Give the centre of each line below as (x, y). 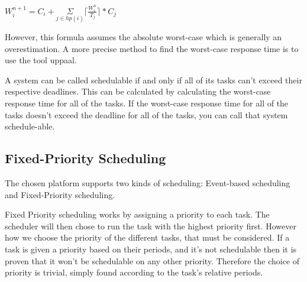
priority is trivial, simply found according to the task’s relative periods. (134, 272)
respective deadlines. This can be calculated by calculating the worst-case (138, 91)
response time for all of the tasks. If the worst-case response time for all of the (147, 103)
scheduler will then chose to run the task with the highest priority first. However (151, 226)
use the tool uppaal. (41, 60)
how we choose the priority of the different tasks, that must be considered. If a (147, 237)
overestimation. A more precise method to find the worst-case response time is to (152, 48)
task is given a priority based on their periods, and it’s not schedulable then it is (151, 249)
